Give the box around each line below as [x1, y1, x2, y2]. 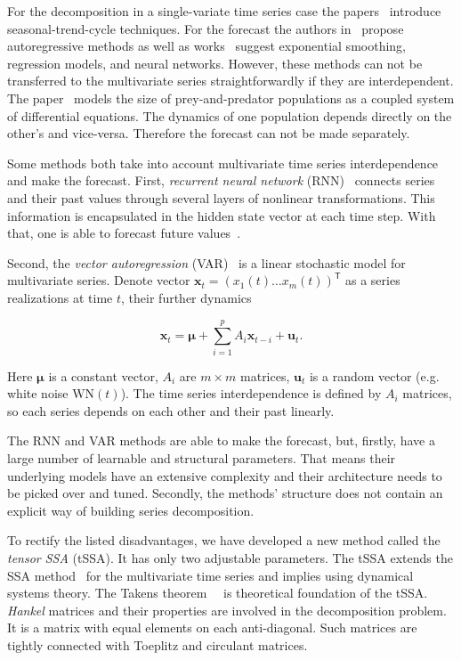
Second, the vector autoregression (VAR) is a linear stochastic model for [7, 253, 406, 272]
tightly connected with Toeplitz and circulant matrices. [7, 635, 308, 654]
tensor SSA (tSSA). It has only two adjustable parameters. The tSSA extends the [7, 548, 453, 566]
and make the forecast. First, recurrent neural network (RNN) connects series [7, 171, 435, 190]
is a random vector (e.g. [309, 366, 440, 385]
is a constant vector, [48, 366, 158, 385]
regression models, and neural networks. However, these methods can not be [7, 53, 423, 72]
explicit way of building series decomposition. [7, 501, 255, 519]
